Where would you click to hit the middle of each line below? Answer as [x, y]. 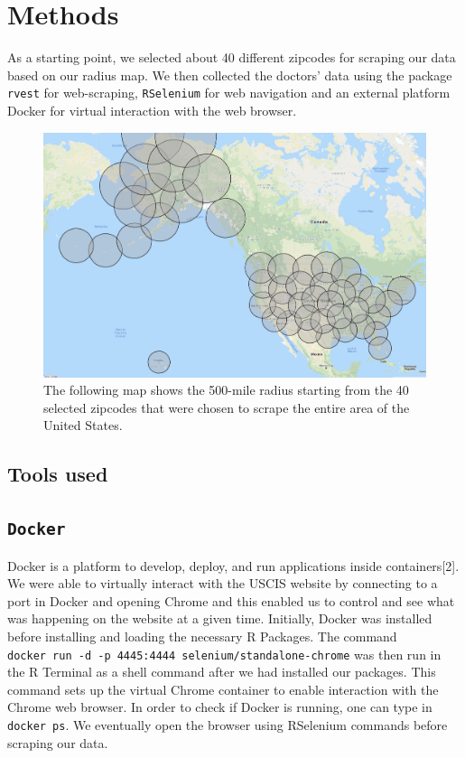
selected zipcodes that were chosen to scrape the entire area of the [227, 407]
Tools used [58, 474]
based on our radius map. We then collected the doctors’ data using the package [230, 75]
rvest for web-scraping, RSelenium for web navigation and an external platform [229, 93]
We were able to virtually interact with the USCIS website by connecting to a [223, 583]
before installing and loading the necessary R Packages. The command [202, 636]
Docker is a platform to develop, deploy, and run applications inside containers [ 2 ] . [233, 565]
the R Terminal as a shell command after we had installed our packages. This [222, 672]
